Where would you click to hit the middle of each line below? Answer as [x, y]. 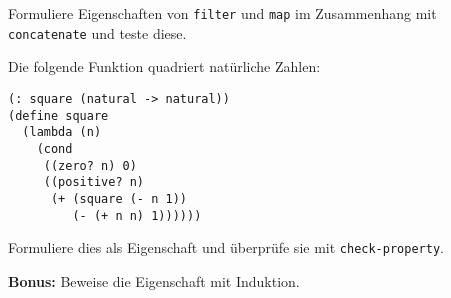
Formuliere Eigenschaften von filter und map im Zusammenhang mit [222, 13]
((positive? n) [94, 182]
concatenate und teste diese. [97, 32]
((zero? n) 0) [90, 165]
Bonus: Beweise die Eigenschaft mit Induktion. [154, 280]
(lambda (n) [62, 132]
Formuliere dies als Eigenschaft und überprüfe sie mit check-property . [226, 247]
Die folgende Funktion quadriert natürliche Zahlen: [164, 66]
